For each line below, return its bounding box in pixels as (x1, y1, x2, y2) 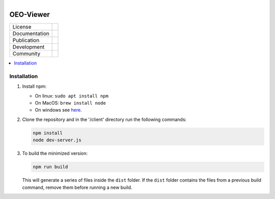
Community (12, 50, 41, 57)
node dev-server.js (33, 137, 81, 143)
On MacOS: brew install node (35, 100, 106, 106)
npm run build (33, 164, 68, 170)
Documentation (12, 30, 49, 37)
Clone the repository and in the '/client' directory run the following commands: (22, 116, 187, 122)
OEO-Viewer (9, 10, 50, 19)
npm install (33, 130, 63, 136)
